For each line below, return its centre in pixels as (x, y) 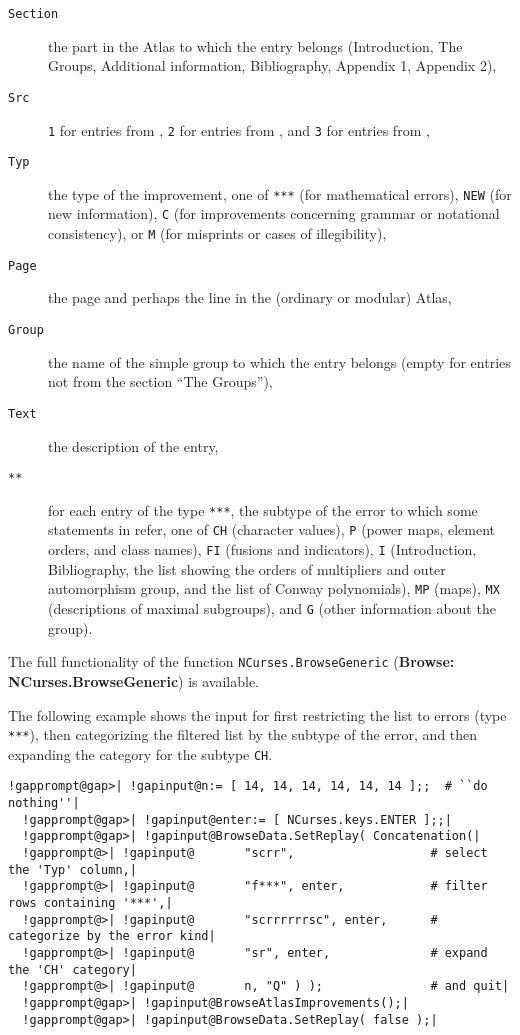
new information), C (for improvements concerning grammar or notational (274, 213)
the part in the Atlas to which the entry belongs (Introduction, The (255, 45)
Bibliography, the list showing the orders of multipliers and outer (247, 568)
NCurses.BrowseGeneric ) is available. (134, 680)
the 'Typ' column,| (72, 869)
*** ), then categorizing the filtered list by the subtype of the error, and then (243, 734)
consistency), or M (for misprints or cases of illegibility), (217, 233)
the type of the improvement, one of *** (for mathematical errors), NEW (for (280, 193)
